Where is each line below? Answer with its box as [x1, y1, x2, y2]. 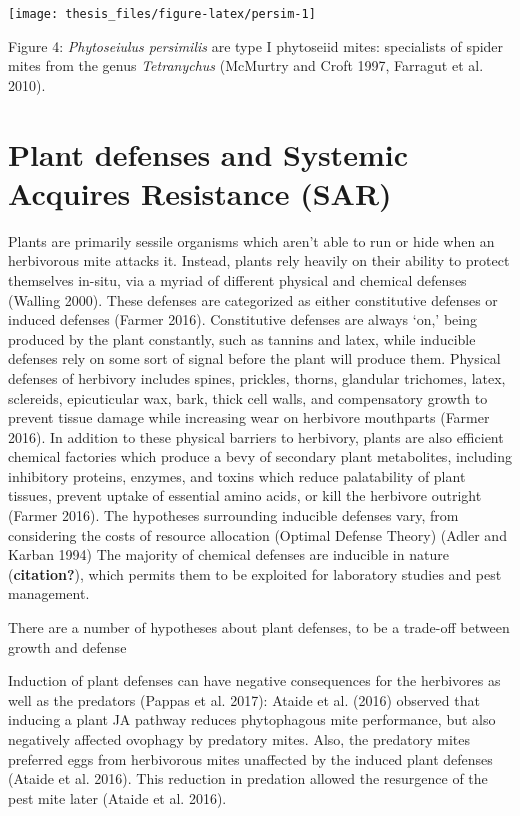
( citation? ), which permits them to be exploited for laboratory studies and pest [8, 563, 502, 584]
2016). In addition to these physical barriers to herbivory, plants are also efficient [8, 426, 504, 447]
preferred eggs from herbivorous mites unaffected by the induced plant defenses [8, 748, 493, 769]
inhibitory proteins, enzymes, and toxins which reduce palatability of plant [8, 465, 466, 486]
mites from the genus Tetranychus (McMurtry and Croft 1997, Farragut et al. [8, 55, 484, 76]
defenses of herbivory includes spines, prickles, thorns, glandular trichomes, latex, [8, 367, 506, 388]
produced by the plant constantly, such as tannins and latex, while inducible [8, 328, 476, 349]
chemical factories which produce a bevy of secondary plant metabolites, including [8, 446, 512, 467]
